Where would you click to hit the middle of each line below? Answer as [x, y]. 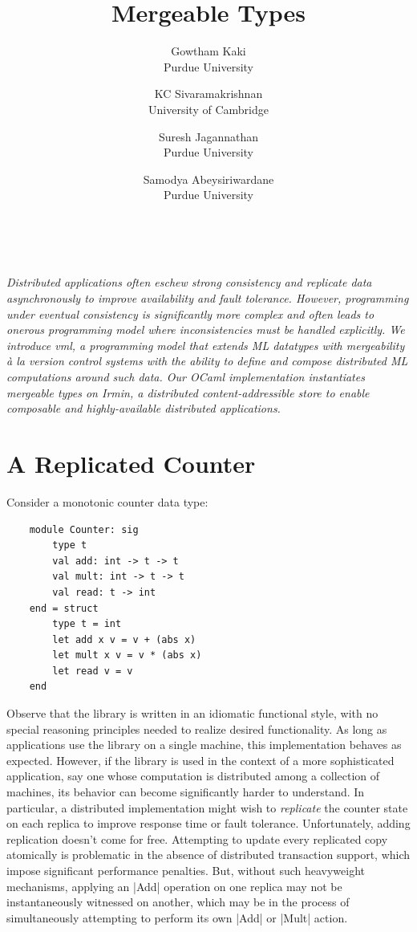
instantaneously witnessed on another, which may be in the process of [178, 902]
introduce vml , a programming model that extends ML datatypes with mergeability [206, 345]
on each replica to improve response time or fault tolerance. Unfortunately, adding [208, 823]
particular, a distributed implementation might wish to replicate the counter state [207, 807]
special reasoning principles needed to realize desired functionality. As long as [197, 729]
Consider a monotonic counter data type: [107, 501]
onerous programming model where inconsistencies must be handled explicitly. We [206, 330]
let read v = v [93, 671]
